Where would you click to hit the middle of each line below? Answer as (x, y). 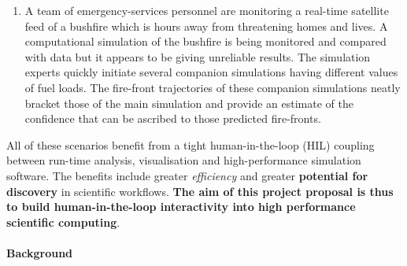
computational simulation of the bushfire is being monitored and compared (205, 41)
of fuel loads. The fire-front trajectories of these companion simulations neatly (213, 87)
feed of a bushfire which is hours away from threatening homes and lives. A (206, 26)
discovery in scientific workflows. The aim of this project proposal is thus (200, 191)
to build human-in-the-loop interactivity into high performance (181, 207)
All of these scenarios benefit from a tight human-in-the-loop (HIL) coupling (191, 144)
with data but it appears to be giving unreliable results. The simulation (198, 56)
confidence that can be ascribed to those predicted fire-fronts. (173, 118)
